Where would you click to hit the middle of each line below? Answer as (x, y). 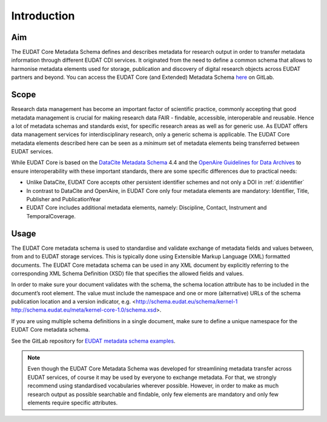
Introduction (43, 16)
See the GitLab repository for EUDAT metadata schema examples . (93, 341)
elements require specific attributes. (73, 403)
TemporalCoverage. (51, 216)
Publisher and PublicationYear (64, 199)
